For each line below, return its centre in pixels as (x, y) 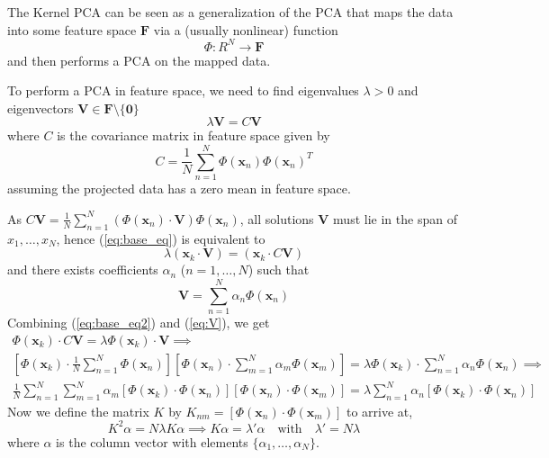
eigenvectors (40, 108)
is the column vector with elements (152, 441)
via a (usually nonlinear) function (246, 29)
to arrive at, (379, 411)
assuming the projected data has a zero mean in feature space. (179, 189)
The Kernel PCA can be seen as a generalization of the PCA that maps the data (230, 12)
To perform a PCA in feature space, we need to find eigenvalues (183, 90)
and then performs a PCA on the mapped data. (139, 60)
